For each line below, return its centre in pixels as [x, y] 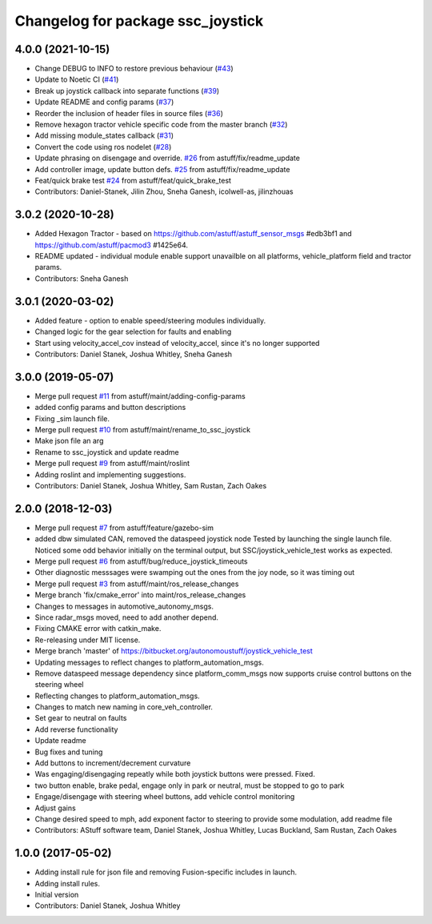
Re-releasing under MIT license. [88, 640]
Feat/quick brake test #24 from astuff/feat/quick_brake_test [133, 180]
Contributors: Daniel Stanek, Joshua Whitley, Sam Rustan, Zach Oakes [151, 485]
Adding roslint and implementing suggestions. [110, 474]
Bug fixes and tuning [69, 752]
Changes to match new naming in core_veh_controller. [124, 707]
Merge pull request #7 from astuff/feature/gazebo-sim [124, 528]
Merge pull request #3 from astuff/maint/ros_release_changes [137, 584]
